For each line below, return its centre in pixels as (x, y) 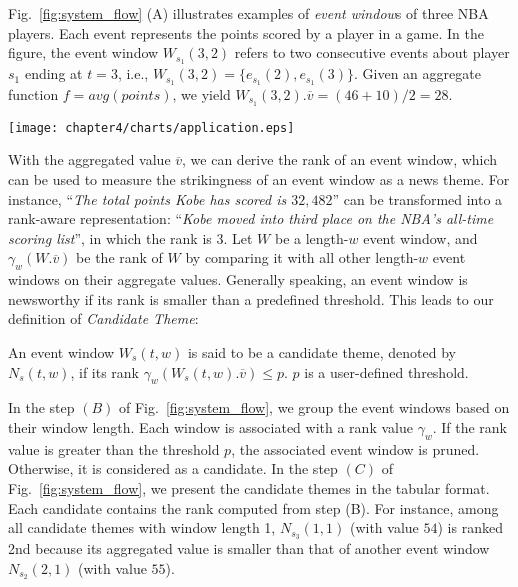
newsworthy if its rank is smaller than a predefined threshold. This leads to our (251, 298)
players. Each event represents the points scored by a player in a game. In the (246, 32)
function (33, 93)
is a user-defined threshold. (386, 371)
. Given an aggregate (417, 73)
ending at (53, 73)
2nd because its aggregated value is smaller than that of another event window (249, 547)
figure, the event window (83, 52)
